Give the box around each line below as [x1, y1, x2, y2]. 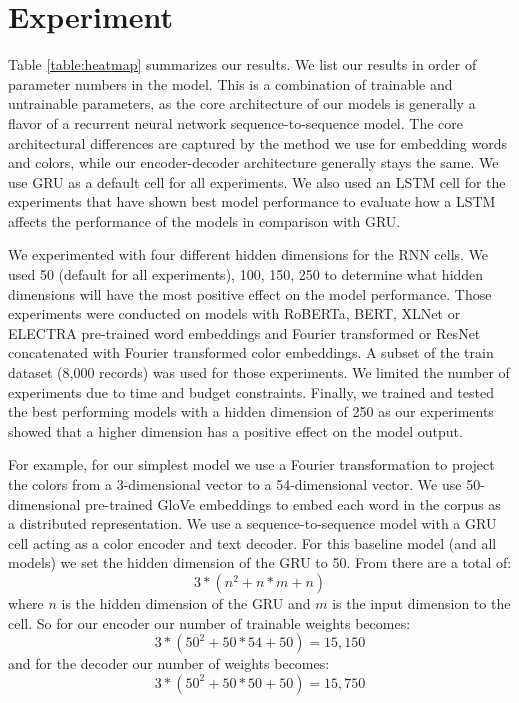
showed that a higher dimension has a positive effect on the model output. [8, 420, 463, 441]
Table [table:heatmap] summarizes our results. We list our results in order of [8, 54, 477, 75]
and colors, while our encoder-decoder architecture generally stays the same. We [8, 152, 499, 173]
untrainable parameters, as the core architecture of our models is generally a [8, 93, 476, 114]
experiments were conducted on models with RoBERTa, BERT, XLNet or [8, 303, 461, 324]
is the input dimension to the [332, 592, 511, 613]
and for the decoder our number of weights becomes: [8, 653, 330, 674]
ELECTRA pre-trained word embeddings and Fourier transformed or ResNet [8, 322, 481, 343]
